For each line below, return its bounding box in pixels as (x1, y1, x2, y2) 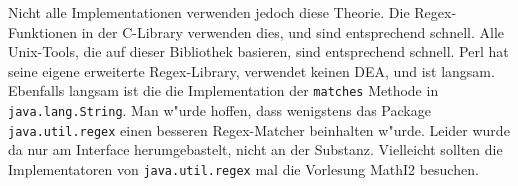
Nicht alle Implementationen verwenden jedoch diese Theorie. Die (8, 2, 410, 22)
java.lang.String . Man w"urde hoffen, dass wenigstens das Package (8, 100, 431, 121)
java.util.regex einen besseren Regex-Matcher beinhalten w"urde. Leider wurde (8, 119, 510, 140)
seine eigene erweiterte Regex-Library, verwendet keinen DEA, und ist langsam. (8, 60, 495, 81)
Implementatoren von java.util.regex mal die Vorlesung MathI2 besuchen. (8, 158, 479, 179)
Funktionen (8, 21, 78, 42)
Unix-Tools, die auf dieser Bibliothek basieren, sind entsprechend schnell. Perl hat (8, 41, 509, 62)
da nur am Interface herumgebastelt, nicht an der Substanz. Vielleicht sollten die (8, 139, 503, 160)
